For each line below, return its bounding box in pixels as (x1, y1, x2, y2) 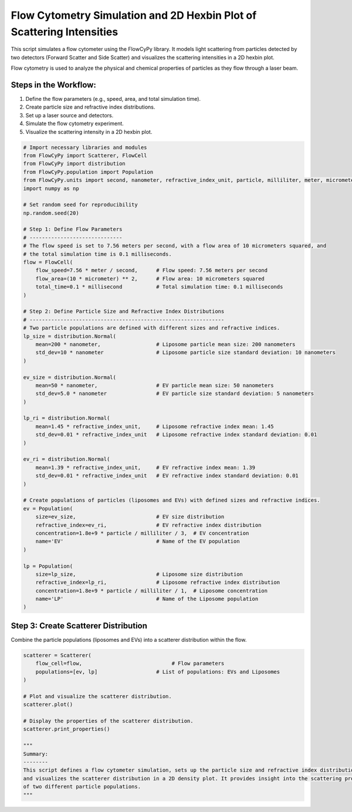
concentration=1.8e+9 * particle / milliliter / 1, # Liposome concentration (35, 587, 268, 594)
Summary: (23, 750, 49, 757)
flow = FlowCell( (23, 259, 73, 266)
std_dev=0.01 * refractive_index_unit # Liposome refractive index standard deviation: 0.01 (35, 431, 317, 438)
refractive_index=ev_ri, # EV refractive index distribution (35, 522, 262, 528)
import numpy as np (23, 185, 79, 192)
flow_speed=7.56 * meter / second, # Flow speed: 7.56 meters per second (35, 267, 268, 274)
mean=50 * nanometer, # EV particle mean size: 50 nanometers (35, 382, 274, 388)
